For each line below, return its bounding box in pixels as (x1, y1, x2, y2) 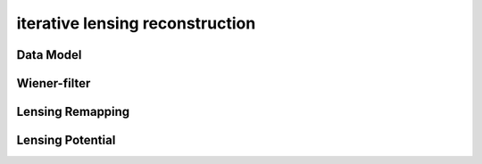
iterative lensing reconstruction (16, 13, 256, 33)
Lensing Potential (16, 133, 116, 148)
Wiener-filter (16, 76, 91, 91)
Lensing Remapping (16, 104, 130, 119)
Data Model (16, 47, 82, 62)
